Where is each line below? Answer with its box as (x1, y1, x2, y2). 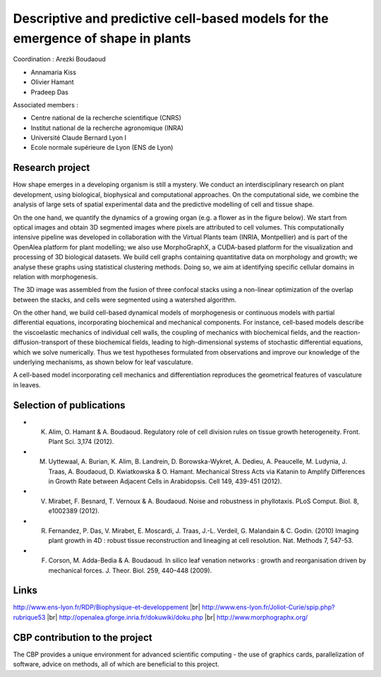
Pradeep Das (30, 88, 68, 96)
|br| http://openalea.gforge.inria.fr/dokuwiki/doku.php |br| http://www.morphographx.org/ (47, 613, 308, 621)
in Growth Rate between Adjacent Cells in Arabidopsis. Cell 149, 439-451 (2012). (48, 477, 282, 485)
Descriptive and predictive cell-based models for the (13, 11, 329, 26)
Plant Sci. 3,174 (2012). (48, 437, 114, 446)
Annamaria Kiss (30, 68, 77, 76)
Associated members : (13, 100, 79, 109)
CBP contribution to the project (13, 631, 152, 643)
